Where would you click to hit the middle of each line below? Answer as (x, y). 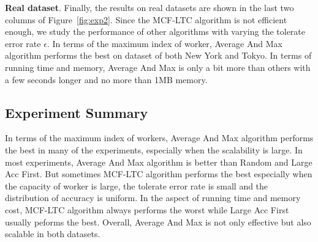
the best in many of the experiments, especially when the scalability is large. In (154, 149)
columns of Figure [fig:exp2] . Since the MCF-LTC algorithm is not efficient (146, 19)
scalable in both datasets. (53, 234)
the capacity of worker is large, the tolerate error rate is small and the (137, 185)
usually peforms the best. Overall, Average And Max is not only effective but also (158, 222)
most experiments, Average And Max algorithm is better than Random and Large (159, 162)
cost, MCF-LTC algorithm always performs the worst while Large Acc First (147, 209)
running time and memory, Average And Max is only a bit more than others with (158, 67)
